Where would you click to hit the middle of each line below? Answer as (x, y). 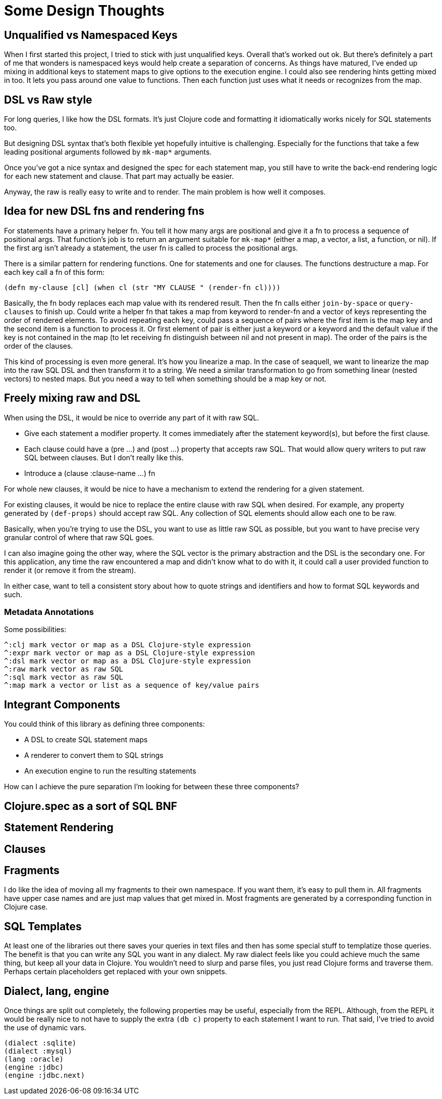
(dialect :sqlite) (40, 1043)
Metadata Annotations (49, 612)
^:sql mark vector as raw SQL (64, 677)
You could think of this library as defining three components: (104, 724)
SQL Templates (43, 926)
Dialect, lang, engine (57, 991)
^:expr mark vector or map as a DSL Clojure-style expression (130, 653)
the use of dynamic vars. (45, 1028)
